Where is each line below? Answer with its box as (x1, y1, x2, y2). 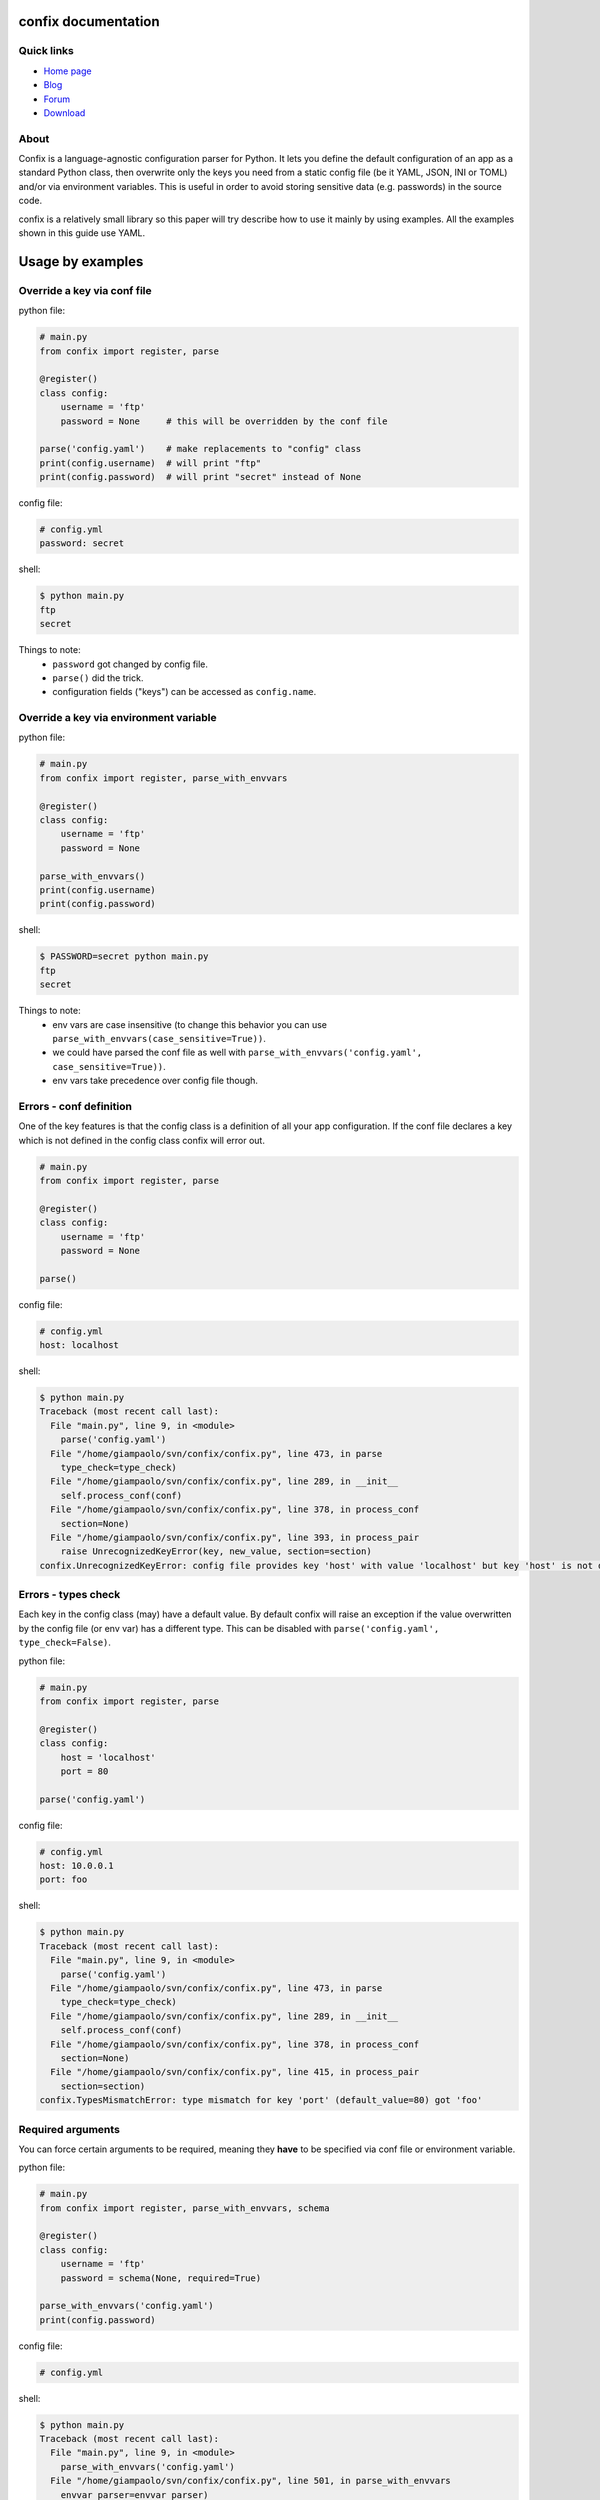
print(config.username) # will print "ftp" (39, 457, 262, 469)
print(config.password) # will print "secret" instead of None (39, 471, 362, 483)
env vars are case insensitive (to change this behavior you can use (52, 1018, 328, 1030)
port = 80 (60, 1765, 109, 1777)
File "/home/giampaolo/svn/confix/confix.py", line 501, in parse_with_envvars (50, 2475, 452, 2487)
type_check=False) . (18, 1636, 112, 1649)
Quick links (18, 44, 75, 58)
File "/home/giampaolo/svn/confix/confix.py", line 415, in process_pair (50, 2066, 420, 2078)
